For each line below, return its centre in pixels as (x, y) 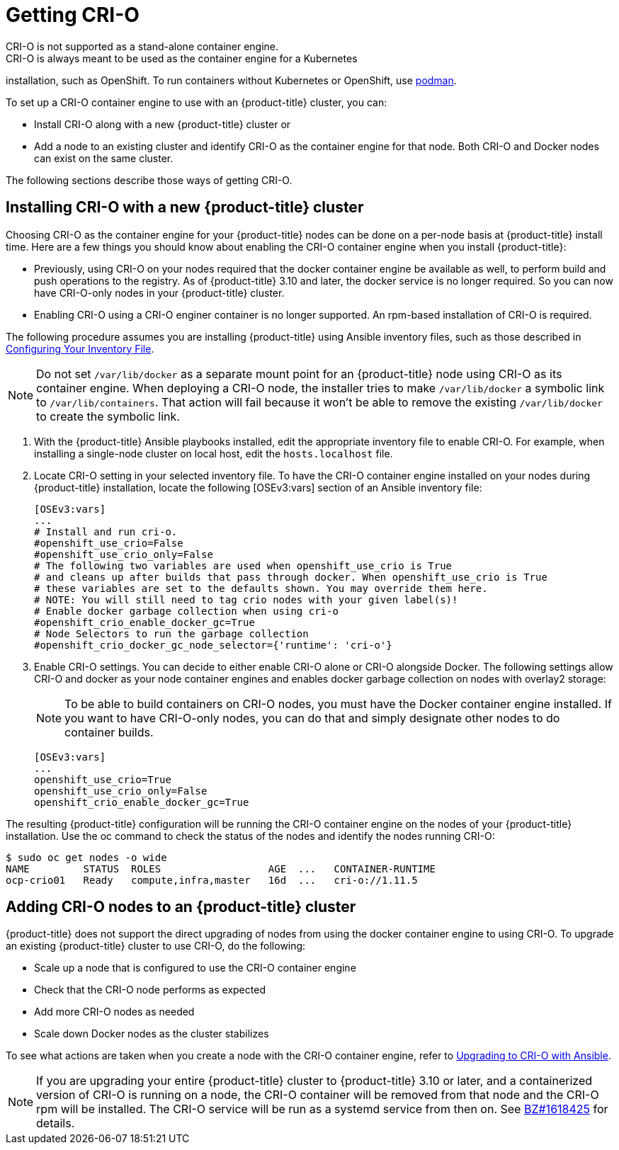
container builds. (109, 732)
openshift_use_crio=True (103, 779)
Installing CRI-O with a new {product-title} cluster (185, 207)
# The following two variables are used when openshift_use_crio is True (243, 565)
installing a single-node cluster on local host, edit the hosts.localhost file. (214, 453)
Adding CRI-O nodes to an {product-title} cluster (181, 907)
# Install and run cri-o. (106, 531)
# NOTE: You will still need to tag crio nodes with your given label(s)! (246, 599)
